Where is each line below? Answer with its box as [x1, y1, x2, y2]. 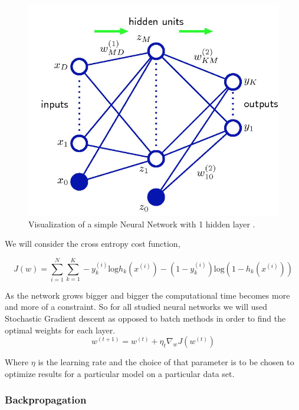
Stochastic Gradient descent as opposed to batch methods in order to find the [5, 312, 286, 325]
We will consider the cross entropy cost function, [5, 237, 180, 250]
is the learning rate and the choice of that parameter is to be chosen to [38, 356, 294, 368]
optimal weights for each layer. [5, 323, 116, 336]
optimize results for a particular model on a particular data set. [5, 367, 235, 379]
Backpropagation [5, 392, 87, 407]
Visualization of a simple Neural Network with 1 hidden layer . [28, 217, 255, 230]
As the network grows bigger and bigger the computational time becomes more [5, 289, 290, 301]
